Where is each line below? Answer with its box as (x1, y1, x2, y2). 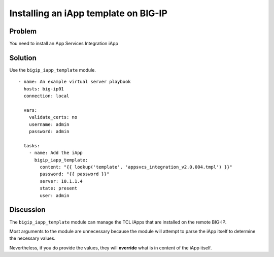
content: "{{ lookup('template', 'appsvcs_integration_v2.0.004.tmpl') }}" (40, 164, 233, 170)
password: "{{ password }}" (40, 171, 110, 177)
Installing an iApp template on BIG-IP (9, 8, 167, 19)
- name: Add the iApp (28, 150, 83, 156)
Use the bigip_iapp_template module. (9, 67, 96, 73)
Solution (9, 53, 37, 62)
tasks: (23, 143, 40, 148)
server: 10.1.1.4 (40, 178, 83, 184)
